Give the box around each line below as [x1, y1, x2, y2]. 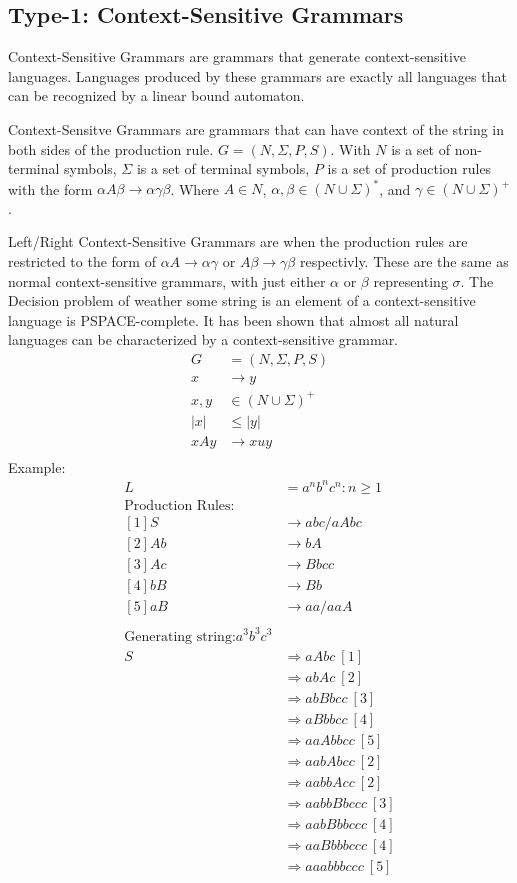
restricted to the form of [8, 251, 156, 272]
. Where [170, 178, 220, 199]
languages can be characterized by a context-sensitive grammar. [8, 329, 399, 350]
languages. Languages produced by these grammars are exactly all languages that [8, 65, 507, 86]
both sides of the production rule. [8, 138, 214, 159]
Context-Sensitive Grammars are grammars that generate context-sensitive [8, 46, 466, 67]
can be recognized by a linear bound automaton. [8, 85, 305, 106]
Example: [8, 456, 66, 477]
